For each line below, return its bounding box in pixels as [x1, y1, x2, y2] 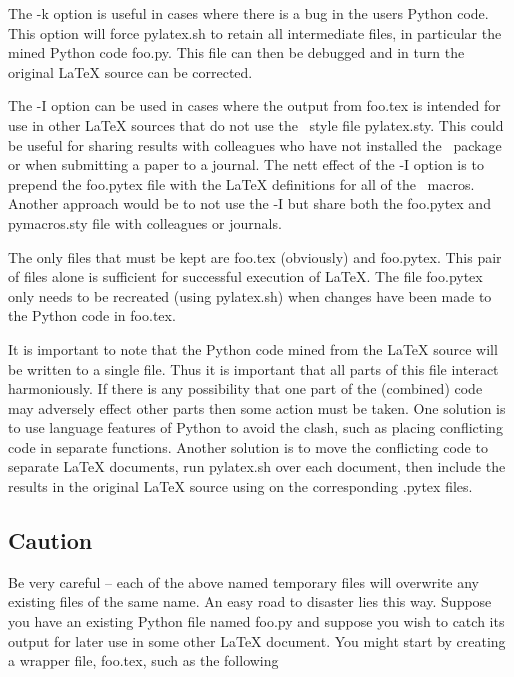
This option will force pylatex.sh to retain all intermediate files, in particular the [8, 22, 502, 43]
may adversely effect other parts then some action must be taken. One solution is [8, 397, 506, 418]
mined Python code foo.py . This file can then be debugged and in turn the [8, 42, 465, 63]
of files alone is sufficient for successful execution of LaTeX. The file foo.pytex [8, 266, 483, 287]
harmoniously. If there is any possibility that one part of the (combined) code [8, 378, 483, 399]
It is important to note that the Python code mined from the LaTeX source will [8, 338, 498, 359]
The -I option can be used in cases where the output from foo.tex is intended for [8, 95, 501, 116]
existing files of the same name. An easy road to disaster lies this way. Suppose [8, 591, 492, 612]
